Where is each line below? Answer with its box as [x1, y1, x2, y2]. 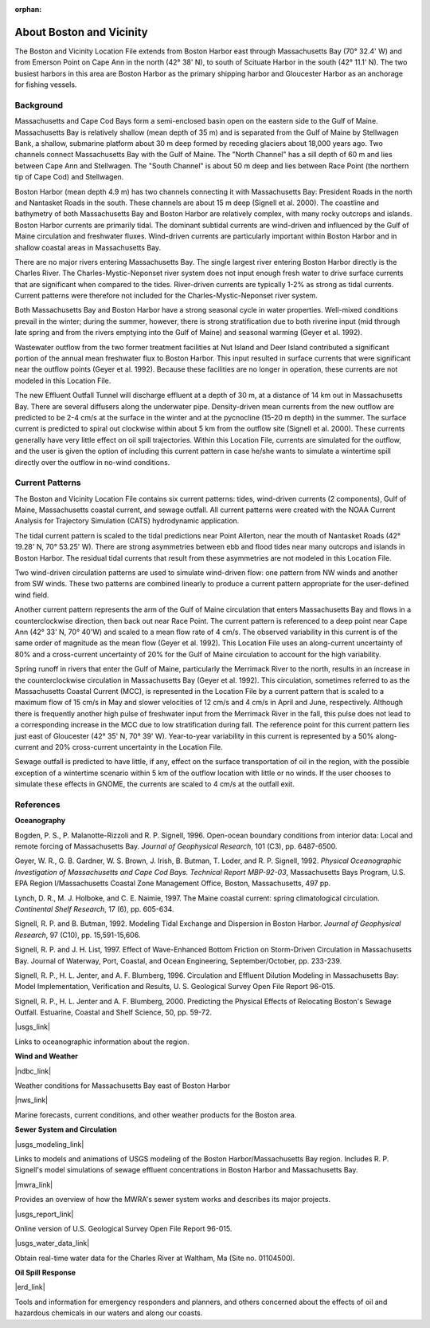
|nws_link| [14, 1095, 49, 1105]
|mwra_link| [14, 1180, 53, 1189]
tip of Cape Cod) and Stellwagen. [14, 172, 124, 182]
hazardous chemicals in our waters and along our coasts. [14, 1308, 203, 1318]
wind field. [14, 590, 49, 600]
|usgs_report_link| [14, 1209, 74, 1219]
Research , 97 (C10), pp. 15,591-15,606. [14, 930, 141, 940]
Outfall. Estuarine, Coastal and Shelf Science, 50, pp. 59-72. [14, 1007, 213, 1017]
